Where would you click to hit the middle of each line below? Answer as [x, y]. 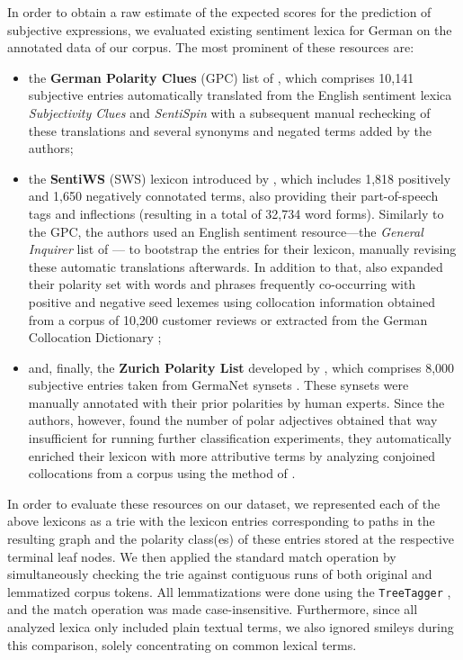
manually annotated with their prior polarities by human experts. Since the [236, 402]
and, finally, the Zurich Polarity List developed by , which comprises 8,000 [241, 367]
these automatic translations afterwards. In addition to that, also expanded [236, 266]
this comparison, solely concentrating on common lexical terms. [182, 644]
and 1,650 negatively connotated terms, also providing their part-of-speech [233, 196]
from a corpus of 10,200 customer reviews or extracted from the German [228, 319]
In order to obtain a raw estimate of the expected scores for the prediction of [219, 12]
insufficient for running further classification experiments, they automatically [240, 438]
